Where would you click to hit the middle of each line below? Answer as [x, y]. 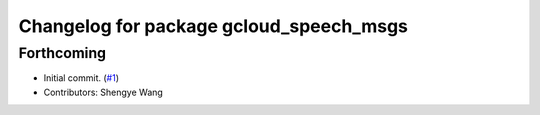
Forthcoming [62, 53]
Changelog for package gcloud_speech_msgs [213, 26]
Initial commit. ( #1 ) [81, 78]
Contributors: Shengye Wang [103, 92]
